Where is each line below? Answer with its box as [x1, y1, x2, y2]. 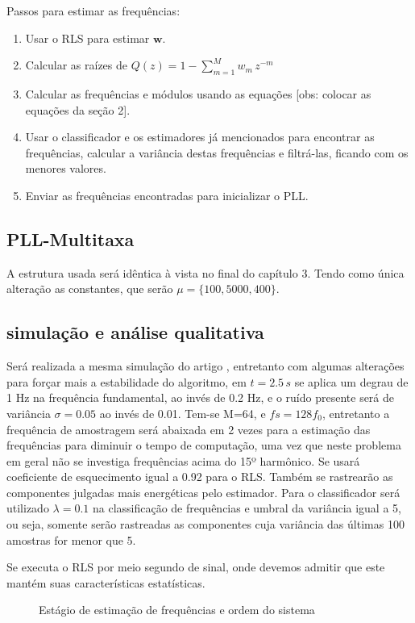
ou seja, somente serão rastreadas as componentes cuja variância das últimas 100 [6, 516, 405, 533]
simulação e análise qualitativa [6, 320, 264, 345]
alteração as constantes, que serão [6, 280, 173, 297]
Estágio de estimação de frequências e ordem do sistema [39, 601, 315, 618]
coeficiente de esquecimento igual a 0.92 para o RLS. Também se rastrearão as [6, 468, 393, 485]
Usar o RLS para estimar [25, 29, 150, 46]
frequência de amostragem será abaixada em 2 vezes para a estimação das [6, 420, 371, 437]
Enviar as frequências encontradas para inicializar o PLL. [25, 186, 309, 203]
